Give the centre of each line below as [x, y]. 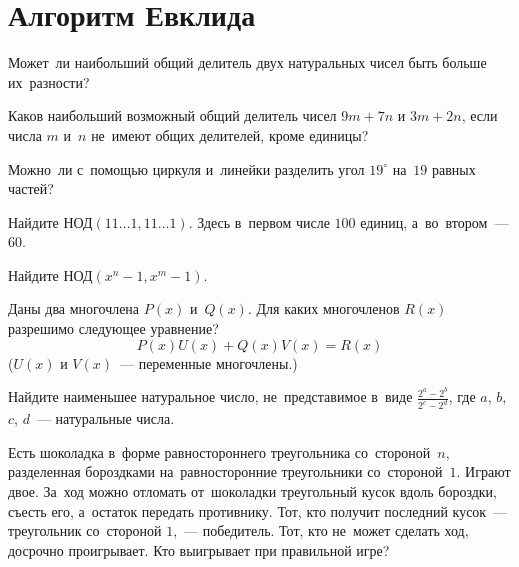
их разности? [49, 81]
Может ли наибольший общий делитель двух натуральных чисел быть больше [247, 62]
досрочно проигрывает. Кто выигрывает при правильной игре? [199, 549]
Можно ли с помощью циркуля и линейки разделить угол [186, 168]
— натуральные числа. [105, 418]
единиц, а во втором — [434, 221]
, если [479, 115]
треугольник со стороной [85, 530]
